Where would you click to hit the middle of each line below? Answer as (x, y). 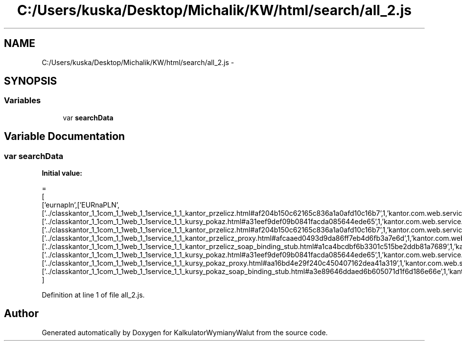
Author (21, 314)
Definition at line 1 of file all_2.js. (93, 295)
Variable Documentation (65, 137)
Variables (23, 101)
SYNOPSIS (31, 81)
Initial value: (62, 173)
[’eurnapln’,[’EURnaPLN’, (81, 205)
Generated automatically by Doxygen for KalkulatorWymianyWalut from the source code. (185, 332)
